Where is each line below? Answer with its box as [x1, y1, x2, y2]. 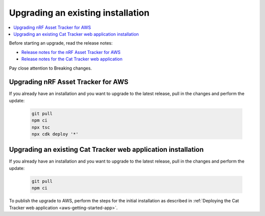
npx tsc [31, 124, 50, 130]
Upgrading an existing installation [9, 7, 150, 18]
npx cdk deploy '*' [31, 131, 79, 137]
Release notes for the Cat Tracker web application [21, 56, 123, 62]
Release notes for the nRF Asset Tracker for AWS [21, 49, 121, 55]
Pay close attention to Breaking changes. [9, 65, 92, 71]
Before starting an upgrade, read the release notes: [9, 40, 113, 46]
